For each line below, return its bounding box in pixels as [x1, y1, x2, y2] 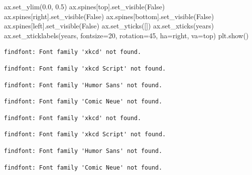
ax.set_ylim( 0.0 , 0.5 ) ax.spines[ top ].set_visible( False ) [4, 1, 165, 11]
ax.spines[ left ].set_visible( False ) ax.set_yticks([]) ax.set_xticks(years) [4, 21, 214, 31]
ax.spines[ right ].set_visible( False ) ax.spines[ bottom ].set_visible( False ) [4, 11, 214, 21]
